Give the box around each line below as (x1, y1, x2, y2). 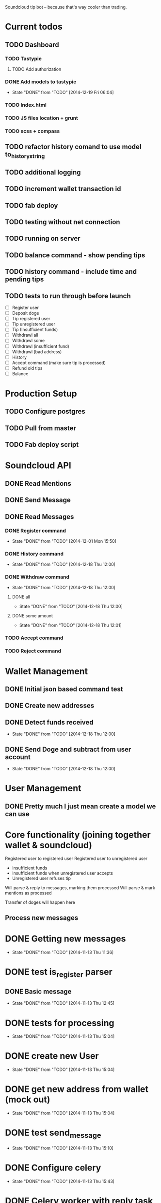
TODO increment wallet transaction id (5, 185, 121, 193)
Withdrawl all (12, 332, 38, 338)
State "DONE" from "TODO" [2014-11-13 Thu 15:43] (12, 1178, 115, 1184)
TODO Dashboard (5, 40, 59, 49)
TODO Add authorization (12, 66, 62, 72)
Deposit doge (12, 310, 40, 316)
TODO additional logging (5, 168, 81, 176)
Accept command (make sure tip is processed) (12, 360, 106, 365)
